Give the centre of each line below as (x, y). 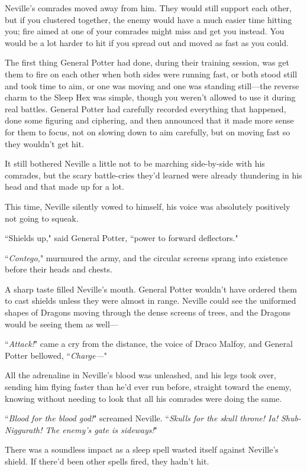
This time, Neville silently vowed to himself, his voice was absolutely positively (148, 206)
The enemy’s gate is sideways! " (101, 429)
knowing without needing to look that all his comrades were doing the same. (143, 398)
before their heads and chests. (59, 269)
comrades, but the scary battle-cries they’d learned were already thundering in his (153, 175)
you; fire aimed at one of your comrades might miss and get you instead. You (145, 31)
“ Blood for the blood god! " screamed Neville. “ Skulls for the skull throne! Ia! (141, 418)
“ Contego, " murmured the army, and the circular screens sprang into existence (146, 257)
